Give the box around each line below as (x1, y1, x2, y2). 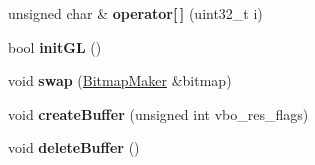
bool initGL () (8, 36, 102, 57)
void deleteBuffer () (8, 137, 140, 158)
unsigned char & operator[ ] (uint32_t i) (8, 3, 263, 23)
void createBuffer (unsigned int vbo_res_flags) (8, 103, 309, 124)
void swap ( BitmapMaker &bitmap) (8, 70, 232, 91)
